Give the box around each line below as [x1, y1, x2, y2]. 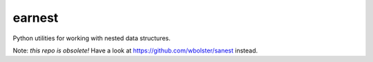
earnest [12, 10, 59, 25]
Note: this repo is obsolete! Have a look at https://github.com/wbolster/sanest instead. [12, 46, 258, 55]
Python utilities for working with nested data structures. [12, 34, 171, 42]
